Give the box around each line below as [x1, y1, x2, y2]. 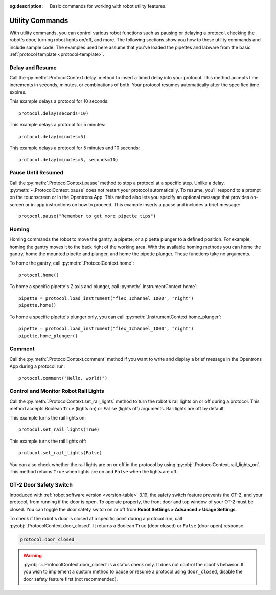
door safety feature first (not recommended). [23, 576, 118, 582]
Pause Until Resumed [9, 169, 64, 177]
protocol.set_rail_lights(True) [18, 427, 100, 432]
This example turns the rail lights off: [9, 438, 87, 444]
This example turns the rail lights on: [9, 414, 86, 421]
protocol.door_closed [20, 536, 75, 542]
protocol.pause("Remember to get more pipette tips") [18, 213, 156, 219]
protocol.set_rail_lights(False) [18, 450, 102, 456]
